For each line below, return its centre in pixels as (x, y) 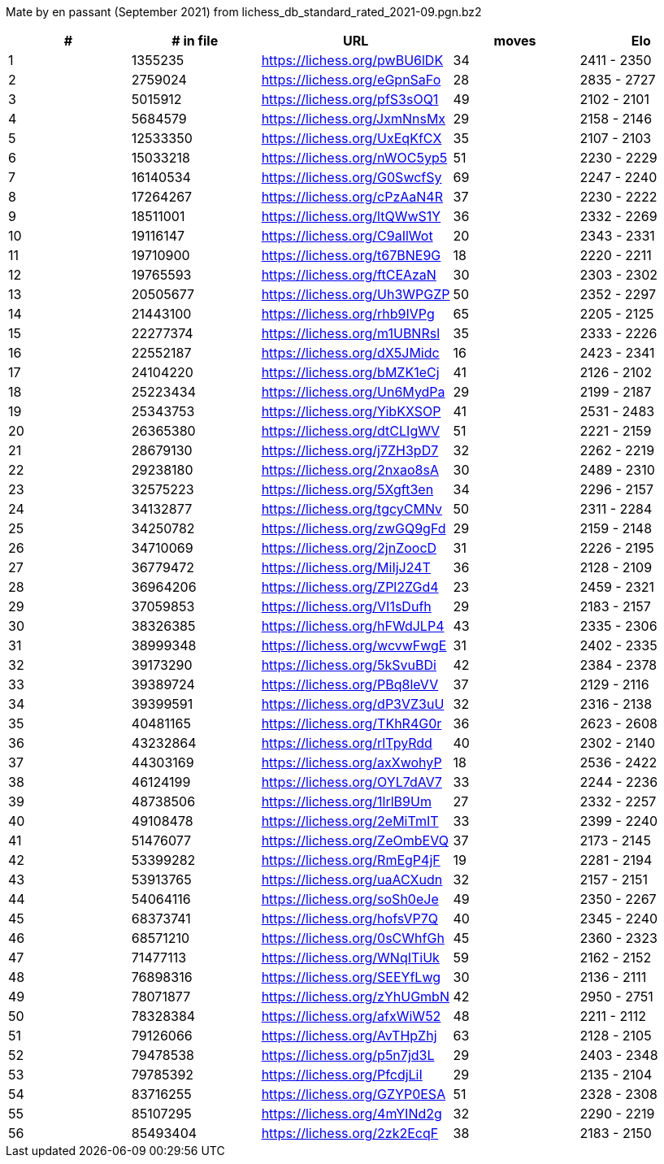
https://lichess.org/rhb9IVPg (348, 314)
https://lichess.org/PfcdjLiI (342, 1075)
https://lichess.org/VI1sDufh (346, 606)
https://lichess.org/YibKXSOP (351, 411)
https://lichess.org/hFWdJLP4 (353, 626)
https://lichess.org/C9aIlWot (347, 236)
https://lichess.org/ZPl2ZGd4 (350, 587)
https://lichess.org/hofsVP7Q (349, 919)
